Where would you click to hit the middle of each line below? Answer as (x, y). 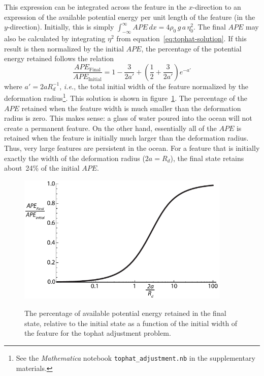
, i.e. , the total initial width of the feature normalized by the (154, 86)
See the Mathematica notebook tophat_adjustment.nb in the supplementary (136, 357)
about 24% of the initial (42, 168)
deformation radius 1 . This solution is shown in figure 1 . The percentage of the (126, 97)
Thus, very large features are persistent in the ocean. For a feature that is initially (132, 147)
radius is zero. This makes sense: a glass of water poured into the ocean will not (128, 118)
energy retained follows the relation (59, 58)
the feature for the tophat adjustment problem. (98, 333)
